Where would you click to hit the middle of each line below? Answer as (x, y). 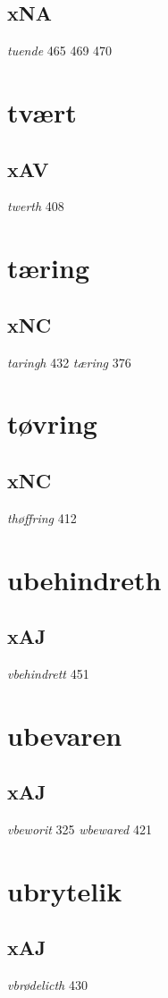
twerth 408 (36, 206)
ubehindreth (84, 579)
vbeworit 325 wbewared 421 (80, 829)
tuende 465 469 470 (60, 51)
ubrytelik (65, 890)
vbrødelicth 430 (47, 985)
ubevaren (65, 735)
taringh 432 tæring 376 (69, 362)
